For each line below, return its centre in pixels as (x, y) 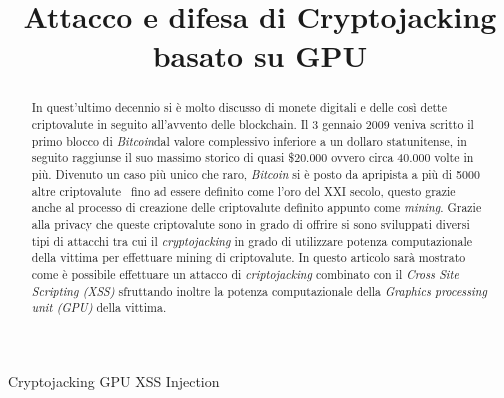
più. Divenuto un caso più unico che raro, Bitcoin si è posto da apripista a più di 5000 (255, 173)
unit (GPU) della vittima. (99, 307)
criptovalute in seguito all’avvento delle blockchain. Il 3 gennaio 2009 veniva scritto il (252, 124)
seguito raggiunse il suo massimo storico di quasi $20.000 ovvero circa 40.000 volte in (252, 157)
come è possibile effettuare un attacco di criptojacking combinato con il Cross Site (245, 273)
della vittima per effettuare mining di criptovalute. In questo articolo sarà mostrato (248, 257)
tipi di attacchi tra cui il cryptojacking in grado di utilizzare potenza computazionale (252, 240)
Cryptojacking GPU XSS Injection (114, 380)
